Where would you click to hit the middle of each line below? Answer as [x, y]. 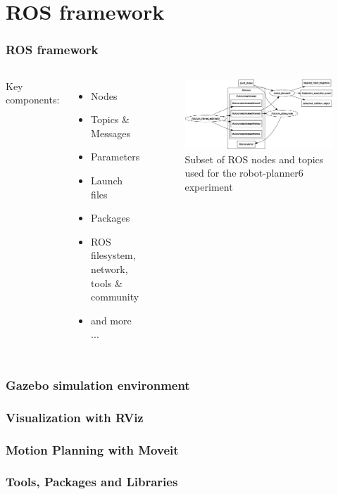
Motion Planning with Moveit [92, 449]
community [115, 297]
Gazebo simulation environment [98, 385]
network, [109, 268]
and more [111, 320]
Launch [107, 180]
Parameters [115, 157]
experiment [209, 186]
